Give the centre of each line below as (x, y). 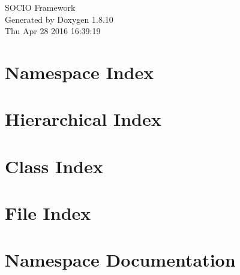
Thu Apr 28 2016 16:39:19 (53, 31)
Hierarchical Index (83, 119)
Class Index (54, 166)
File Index (48, 213)
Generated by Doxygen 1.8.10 (59, 19)
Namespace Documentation (120, 260)
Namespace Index (79, 72)
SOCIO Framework (40, 7)
